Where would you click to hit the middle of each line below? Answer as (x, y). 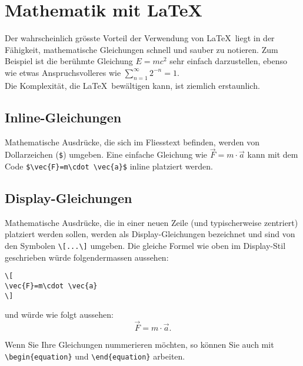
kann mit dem (273, 154)
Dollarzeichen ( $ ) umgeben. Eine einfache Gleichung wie (106, 154)
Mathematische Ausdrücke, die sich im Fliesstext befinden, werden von (132, 142)
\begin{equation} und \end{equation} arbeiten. (95, 356)
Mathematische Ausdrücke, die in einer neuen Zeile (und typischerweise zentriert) (151, 222)
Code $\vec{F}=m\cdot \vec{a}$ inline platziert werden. (109, 166)
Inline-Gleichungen (63, 117)
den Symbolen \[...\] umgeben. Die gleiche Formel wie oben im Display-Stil (145, 246)
